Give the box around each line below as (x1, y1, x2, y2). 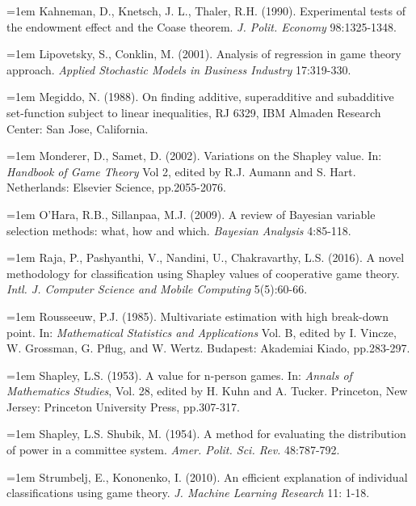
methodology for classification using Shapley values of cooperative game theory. (6, 264, 400, 281)
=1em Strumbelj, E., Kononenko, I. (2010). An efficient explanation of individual (6, 468, 408, 485)
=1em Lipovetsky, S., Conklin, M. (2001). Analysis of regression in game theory (6, 45, 401, 62)
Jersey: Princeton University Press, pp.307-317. (6, 398, 240, 415)
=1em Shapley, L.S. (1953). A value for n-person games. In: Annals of (6, 366, 352, 383)
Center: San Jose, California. (6, 120, 149, 137)
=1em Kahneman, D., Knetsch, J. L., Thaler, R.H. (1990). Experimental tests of (6, 2, 406, 19)
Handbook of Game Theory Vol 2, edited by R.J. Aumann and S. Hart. (6, 162, 356, 179)
